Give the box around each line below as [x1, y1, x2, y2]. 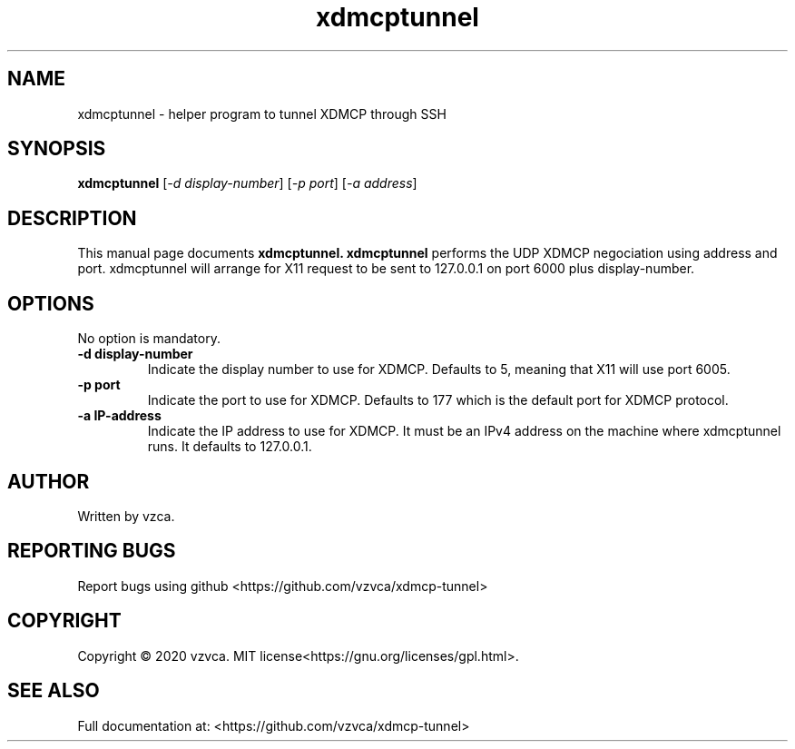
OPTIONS [7, 291, 94, 315]
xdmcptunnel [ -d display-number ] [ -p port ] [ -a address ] [77, 175, 417, 192]
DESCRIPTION [7, 206, 137, 230]
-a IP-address [77, 408, 162, 424]
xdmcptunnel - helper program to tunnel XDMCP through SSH [77, 105, 447, 122]
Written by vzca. [77, 508, 175, 524]
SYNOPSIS [7, 137, 106, 161]
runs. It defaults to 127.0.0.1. [147, 439, 312, 455]
